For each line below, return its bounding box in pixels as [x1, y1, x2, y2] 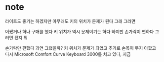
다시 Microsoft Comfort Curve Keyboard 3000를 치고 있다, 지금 [5, 51, 131, 57]
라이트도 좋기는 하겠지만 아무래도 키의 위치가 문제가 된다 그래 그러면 [5, 18, 136, 24]
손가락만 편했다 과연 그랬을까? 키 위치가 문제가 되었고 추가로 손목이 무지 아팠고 [5, 45, 157, 51]
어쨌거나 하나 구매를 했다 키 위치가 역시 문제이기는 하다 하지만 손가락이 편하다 [5, 28, 154, 34]
